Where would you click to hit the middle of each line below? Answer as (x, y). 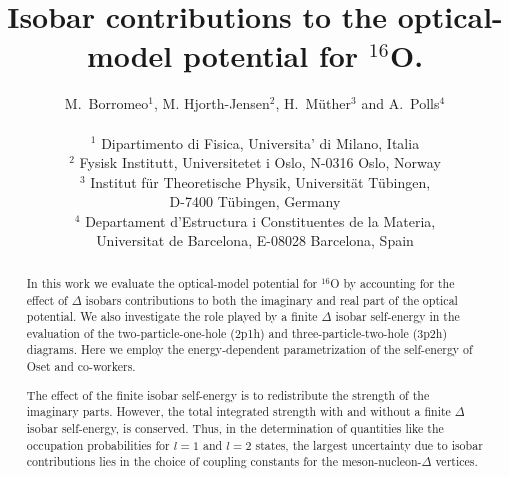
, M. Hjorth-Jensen (212, 103)
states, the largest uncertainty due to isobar (369, 444)
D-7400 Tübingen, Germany (255, 201)
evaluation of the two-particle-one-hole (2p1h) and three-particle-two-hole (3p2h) (237, 332)
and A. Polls (400, 103)
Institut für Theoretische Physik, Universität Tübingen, (260, 181)
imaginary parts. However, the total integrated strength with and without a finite (238, 411)
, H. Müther (313, 103)
